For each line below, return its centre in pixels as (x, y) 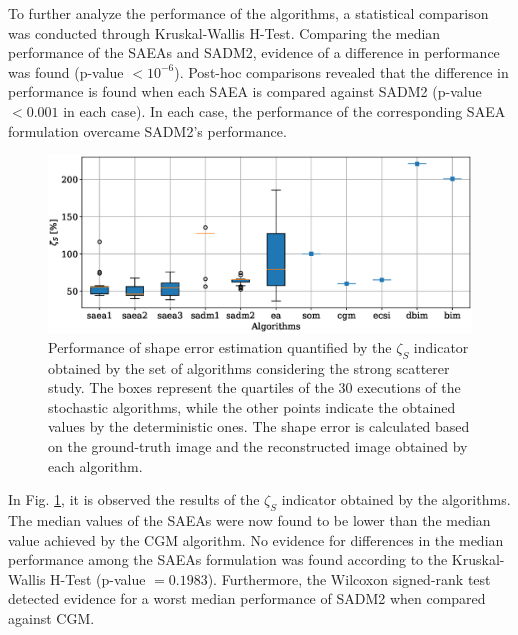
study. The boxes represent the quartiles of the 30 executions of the (254, 387)
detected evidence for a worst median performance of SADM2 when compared (247, 598)
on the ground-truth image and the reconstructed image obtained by (258, 445)
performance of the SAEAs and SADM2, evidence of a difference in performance (254, 52)
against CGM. (51, 617)
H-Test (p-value (98, 578)
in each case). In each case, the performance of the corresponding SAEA (284, 110)
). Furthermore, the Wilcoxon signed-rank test (349, 578)
